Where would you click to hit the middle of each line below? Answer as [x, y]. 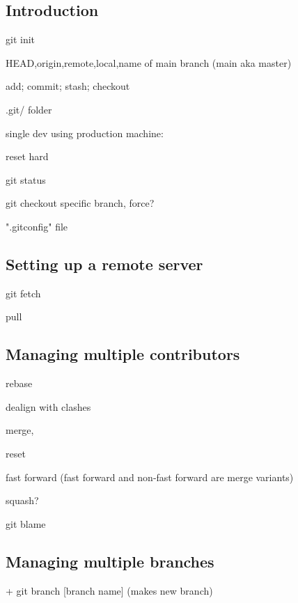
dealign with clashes [48, 406]
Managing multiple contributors [123, 354]
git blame [26, 523]
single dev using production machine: [85, 133]
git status [26, 179]
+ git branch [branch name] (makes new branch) [109, 590]
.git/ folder [29, 109]
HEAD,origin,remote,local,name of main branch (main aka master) [149, 62]
